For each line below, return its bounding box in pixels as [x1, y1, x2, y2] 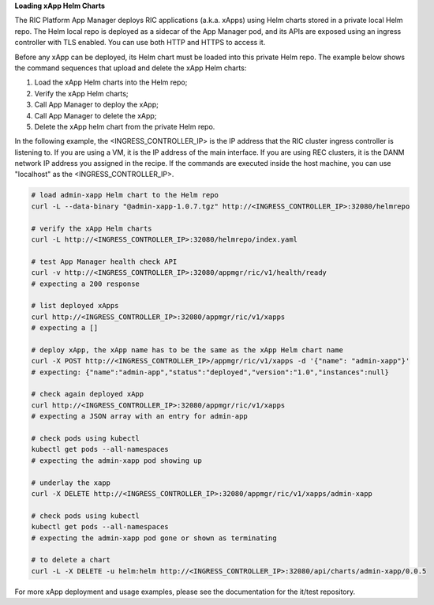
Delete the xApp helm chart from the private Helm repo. [34, 122, 215, 131]
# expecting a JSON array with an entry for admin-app [31, 411, 248, 421]
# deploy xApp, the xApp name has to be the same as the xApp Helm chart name [31, 345, 343, 355]
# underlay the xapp [31, 478, 110, 487]
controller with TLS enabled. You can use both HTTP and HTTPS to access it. [14, 38, 266, 47]
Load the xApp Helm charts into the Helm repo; [34, 77, 188, 87]
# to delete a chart [31, 555, 110, 565]
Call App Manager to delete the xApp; [34, 111, 157, 120]
